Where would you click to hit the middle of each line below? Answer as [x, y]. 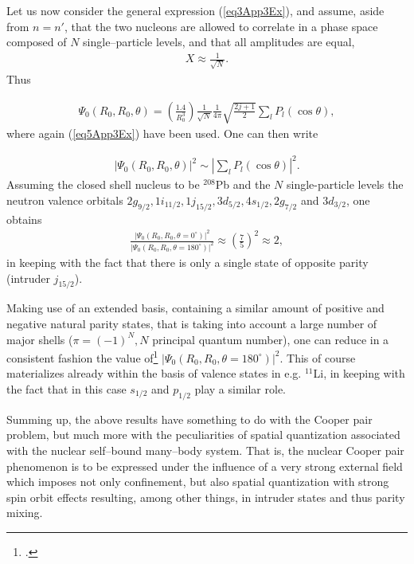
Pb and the [243, 184]
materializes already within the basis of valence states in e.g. [154, 373]
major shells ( [40, 339]
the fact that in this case [66, 389]
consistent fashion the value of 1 [82, 356]
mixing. [25, 513]
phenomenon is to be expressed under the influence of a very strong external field [205, 466]
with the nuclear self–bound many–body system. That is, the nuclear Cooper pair [205, 450]
